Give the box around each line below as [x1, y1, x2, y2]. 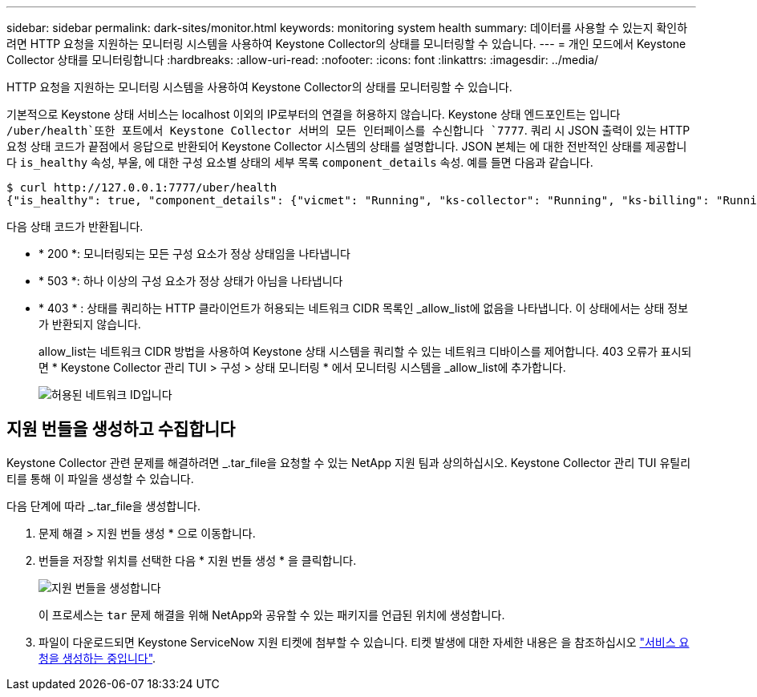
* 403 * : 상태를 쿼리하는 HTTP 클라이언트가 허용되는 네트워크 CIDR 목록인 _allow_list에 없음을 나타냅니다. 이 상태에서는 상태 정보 [38, 301, 689, 315]
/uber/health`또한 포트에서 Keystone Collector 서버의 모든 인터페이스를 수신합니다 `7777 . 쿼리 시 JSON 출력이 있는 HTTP [6, 123, 690, 137]
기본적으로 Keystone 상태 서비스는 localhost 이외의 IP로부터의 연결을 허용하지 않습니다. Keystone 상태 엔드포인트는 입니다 [6, 107, 621, 121]
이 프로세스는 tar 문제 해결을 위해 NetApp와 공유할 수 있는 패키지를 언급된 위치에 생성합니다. [38, 607, 505, 622]
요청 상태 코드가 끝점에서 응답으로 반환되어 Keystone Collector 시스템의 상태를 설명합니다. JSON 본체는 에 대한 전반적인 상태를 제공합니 [6, 139, 687, 153]
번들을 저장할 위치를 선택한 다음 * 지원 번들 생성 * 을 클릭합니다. [38, 553, 357, 567]
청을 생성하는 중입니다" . [38, 651, 156, 665]
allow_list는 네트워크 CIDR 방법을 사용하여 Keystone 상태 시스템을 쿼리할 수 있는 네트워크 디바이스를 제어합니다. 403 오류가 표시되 [38, 344, 692, 358]
